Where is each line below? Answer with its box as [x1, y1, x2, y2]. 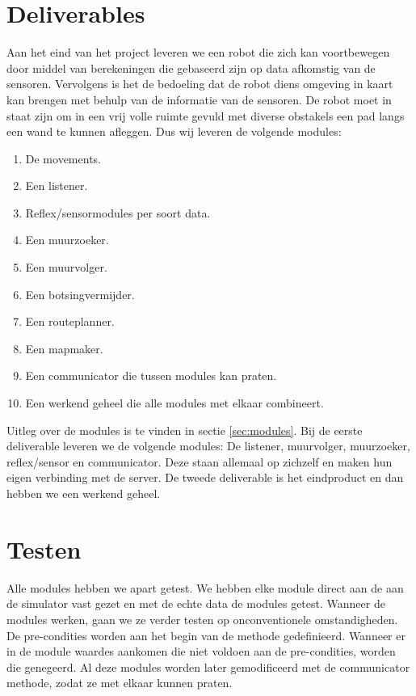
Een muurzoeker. [25, 231, 109, 248]
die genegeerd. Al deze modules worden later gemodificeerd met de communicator [6, 658, 410, 675]
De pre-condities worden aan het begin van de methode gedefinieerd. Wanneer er [6, 626, 405, 643]
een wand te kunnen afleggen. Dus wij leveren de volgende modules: [6, 123, 342, 140]
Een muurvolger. [25, 259, 107, 276]
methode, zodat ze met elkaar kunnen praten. [6, 674, 233, 691]
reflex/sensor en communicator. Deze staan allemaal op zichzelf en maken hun [6, 453, 393, 470]
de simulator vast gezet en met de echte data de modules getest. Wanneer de [6, 595, 385, 612]
